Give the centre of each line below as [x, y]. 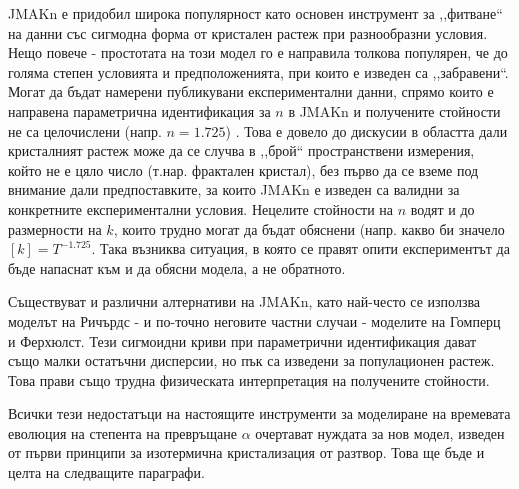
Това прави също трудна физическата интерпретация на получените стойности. [249, 379]
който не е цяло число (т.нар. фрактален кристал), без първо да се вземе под [243, 169]
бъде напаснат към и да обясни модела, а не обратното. [177, 267]
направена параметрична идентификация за [139, 110]
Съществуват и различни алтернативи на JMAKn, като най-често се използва [244, 301]
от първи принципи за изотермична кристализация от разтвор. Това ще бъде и [246, 452]
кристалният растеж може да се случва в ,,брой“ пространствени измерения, [241, 150]
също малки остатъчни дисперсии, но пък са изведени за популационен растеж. [251, 360]
